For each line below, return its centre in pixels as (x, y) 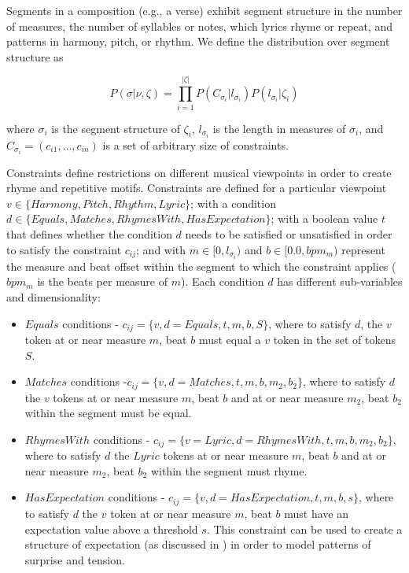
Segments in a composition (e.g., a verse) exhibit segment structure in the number (204, 10)
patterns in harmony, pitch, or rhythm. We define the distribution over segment (198, 41)
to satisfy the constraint (64, 249)
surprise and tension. (75, 559)
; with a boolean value (324, 218)
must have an (316, 513)
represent (363, 249)
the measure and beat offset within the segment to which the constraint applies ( (201, 266)
